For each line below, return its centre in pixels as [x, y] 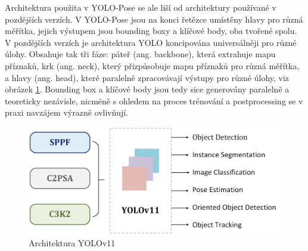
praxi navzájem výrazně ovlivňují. [67, 112]
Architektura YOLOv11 [72, 242]
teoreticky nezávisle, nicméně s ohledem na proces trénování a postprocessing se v [154, 100]
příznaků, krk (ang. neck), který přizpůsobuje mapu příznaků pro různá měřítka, [152, 65]
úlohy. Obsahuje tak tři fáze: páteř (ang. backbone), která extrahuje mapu [140, 54]
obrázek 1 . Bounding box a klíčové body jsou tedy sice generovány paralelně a [147, 89]
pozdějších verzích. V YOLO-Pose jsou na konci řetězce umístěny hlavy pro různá [154, 19]
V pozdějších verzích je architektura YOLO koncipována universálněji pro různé [151, 42]
